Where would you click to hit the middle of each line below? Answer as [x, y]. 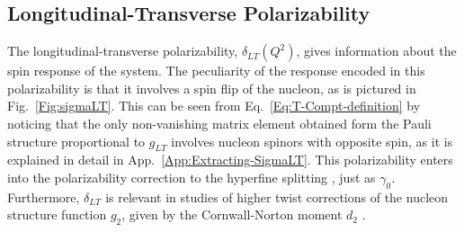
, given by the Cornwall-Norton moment [232, 214]
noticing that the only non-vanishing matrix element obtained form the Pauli [219, 123]
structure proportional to [76, 141]
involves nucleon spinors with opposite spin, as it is [312, 141]
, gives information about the [376, 51]
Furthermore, [44, 196]
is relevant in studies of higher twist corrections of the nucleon [277, 196]
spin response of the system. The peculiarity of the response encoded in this [216, 71]
